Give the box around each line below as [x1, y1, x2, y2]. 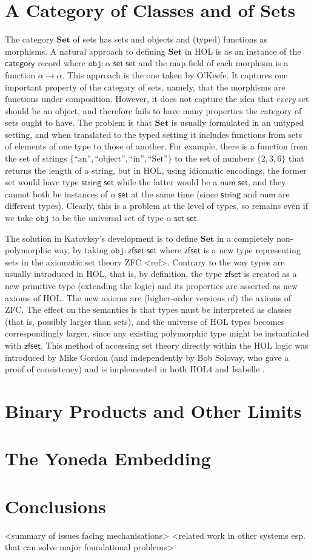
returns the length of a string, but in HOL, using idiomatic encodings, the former [5, 163, 307, 176]
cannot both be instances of [5, 187, 108, 200]
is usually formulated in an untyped [171, 116, 304, 129]
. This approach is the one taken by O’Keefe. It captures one [62, 68, 288, 81]
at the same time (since [131, 187, 218, 200]
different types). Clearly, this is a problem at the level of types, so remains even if [5, 199, 308, 212]
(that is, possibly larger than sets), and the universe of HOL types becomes [5, 315, 285, 327]
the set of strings [5, 152, 67, 165]
